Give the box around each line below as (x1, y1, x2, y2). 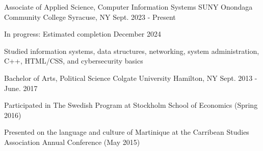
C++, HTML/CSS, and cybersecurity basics (4, 55, 143, 66)
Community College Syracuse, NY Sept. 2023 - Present (4, 11, 176, 22)
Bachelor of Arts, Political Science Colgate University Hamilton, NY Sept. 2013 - (4, 72, 257, 83)
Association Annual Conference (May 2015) (4, 136, 140, 147)
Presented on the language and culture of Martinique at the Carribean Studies (4, 127, 249, 137)
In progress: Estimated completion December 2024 (4, 28, 161, 39)
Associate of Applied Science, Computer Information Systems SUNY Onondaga (4, 2, 253, 12)
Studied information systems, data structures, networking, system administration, (4, 45, 259, 56)
